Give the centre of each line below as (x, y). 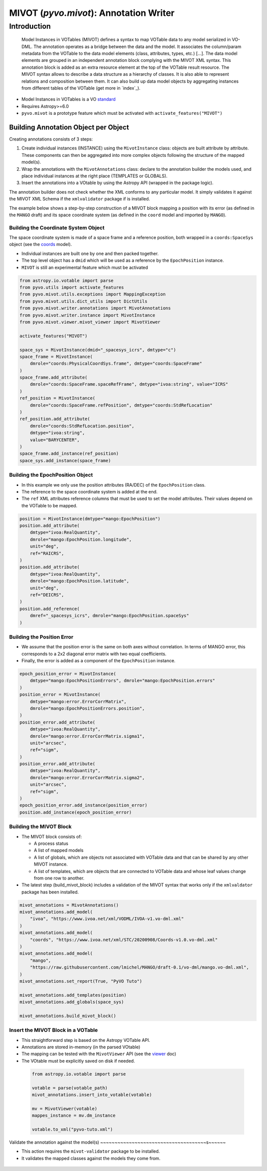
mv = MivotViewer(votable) (65, 1108)
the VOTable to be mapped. (49, 505)
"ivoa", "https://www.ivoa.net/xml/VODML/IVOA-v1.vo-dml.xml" (107, 919)
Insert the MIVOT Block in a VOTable (54, 1030)
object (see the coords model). (41, 244)
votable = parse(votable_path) (70, 1088)
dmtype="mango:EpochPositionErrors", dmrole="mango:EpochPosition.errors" (122, 681)
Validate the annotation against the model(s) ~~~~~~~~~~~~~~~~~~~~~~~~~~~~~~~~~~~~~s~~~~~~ (117, 1142)
